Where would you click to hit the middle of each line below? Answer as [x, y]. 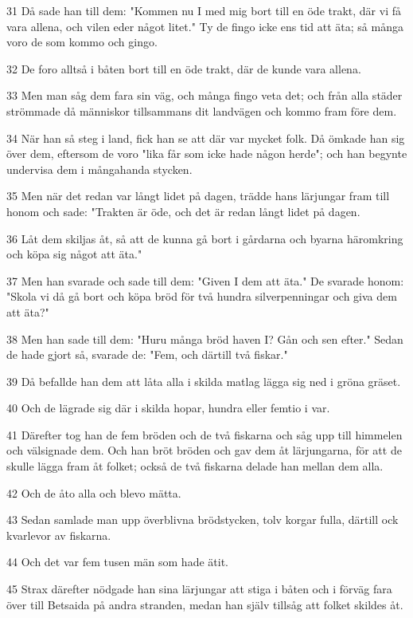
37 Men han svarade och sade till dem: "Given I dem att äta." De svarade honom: [205, 280]
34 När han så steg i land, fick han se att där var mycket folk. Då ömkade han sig [206, 138]
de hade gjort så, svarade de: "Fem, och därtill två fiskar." [147, 354]
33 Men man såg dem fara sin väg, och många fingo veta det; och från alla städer [205, 95]
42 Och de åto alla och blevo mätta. [94, 492]
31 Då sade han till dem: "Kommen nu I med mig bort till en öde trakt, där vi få [204, 10]
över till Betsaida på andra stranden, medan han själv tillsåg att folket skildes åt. [205, 604]
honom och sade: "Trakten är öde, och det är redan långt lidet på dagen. [183, 211]
